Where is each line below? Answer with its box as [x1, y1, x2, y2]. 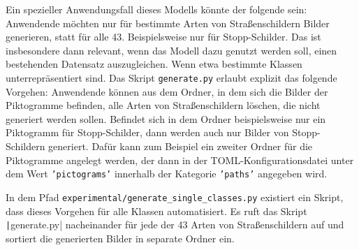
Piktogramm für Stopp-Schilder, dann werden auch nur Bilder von [6, 125, 289, 140]
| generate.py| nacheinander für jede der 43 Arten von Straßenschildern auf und [6, 217, 344, 232]
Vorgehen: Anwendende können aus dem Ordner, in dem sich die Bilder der [6, 84, 328, 98]
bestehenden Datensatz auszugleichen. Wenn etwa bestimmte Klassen [6, 57, 302, 71]
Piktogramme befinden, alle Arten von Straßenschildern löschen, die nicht [6, 98, 321, 112]
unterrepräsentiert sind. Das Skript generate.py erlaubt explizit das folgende [6, 70, 337, 84]
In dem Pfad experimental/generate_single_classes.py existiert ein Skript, [6, 189, 344, 204]
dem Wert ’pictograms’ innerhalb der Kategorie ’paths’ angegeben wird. [6, 166, 328, 181]
